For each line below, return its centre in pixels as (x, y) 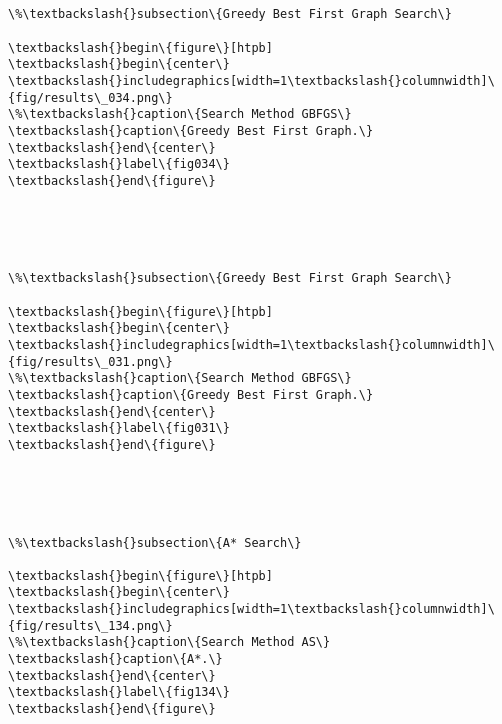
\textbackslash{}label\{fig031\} (119, 428)
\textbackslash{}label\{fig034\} (119, 164)
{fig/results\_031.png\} (90, 361)
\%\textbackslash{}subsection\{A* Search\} (155, 542)
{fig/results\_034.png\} (90, 97)
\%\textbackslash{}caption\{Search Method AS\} (169, 642)
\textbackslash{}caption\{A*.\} (115, 659)
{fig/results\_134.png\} (90, 625)
